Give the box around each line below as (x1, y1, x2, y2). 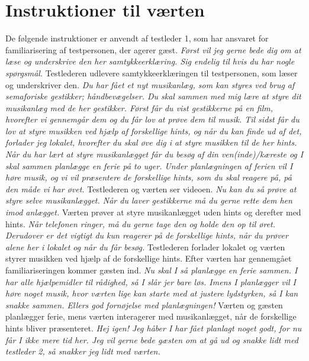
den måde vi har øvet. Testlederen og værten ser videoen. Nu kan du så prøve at (5, 182, 297, 195)
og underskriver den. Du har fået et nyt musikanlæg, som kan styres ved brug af (5, 78, 295, 91)
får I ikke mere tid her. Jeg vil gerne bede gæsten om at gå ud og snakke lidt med (5, 333, 298, 346)
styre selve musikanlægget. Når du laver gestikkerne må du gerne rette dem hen (5, 194, 292, 207)
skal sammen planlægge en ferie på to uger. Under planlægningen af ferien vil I (5, 159, 293, 172)
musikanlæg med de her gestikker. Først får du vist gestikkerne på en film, (5, 101, 273, 114)
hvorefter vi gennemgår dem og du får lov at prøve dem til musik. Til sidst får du (5, 113, 300, 125)
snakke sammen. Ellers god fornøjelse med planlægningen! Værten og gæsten (5, 298, 283, 311)
